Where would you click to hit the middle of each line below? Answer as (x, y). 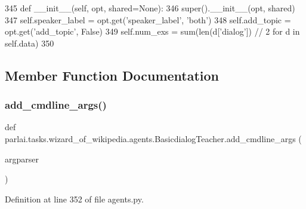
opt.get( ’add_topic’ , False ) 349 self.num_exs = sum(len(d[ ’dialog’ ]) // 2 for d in (152, 31)
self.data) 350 (30, 43)
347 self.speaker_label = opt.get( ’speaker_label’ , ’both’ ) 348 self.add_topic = (148, 19)
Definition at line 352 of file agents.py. (74, 199)
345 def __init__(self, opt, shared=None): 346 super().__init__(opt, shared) (150, 8)
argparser (22, 159)
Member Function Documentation (112, 75)
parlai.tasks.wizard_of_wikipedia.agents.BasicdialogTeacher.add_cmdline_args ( (153, 138)
